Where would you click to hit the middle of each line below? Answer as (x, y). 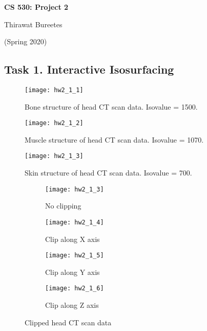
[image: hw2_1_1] (54, 90)
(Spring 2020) (26, 41)
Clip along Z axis (72, 305)
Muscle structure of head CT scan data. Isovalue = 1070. (114, 139)
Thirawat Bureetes (33, 24)
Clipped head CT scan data (68, 322)
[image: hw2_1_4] (75, 222)
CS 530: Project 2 (36, 7)
